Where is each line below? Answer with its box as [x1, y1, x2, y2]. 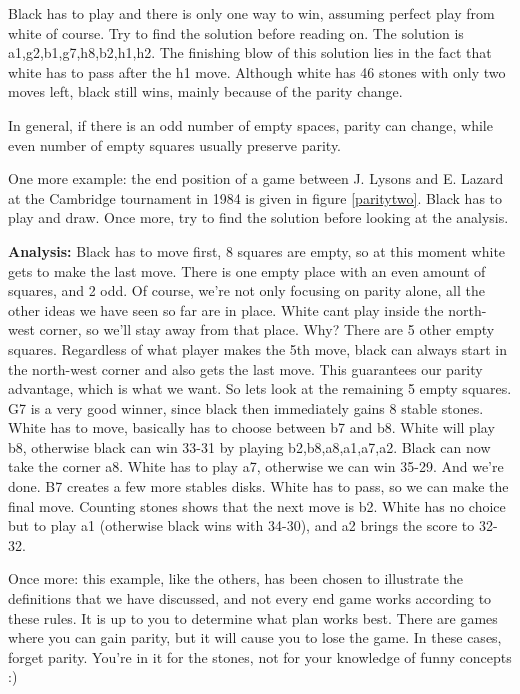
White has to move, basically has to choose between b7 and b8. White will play [8, 417, 495, 438]
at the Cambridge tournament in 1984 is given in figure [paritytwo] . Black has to [8, 187, 503, 208]
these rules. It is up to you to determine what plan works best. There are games [8, 607, 498, 628]
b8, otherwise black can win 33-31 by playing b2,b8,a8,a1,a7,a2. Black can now [8, 436, 491, 457]
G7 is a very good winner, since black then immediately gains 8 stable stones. [8, 397, 484, 418]
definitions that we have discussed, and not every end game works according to [8, 588, 492, 609]
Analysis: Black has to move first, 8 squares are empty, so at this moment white [8, 240, 506, 261]
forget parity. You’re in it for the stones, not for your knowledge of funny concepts [8, 646, 512, 667]
